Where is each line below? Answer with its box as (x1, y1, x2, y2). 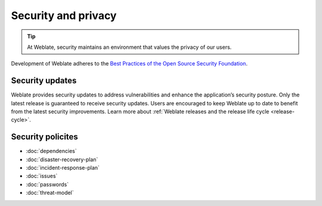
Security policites (11, 132, 79, 142)
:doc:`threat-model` (26, 189, 74, 196)
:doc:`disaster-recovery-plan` (26, 155, 98, 163)
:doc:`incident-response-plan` (26, 164, 100, 171)
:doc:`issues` (26, 173, 58, 180)
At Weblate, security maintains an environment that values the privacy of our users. (27, 43, 232, 51)
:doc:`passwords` (26, 180, 69, 188)
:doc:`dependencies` (26, 148, 77, 155)
